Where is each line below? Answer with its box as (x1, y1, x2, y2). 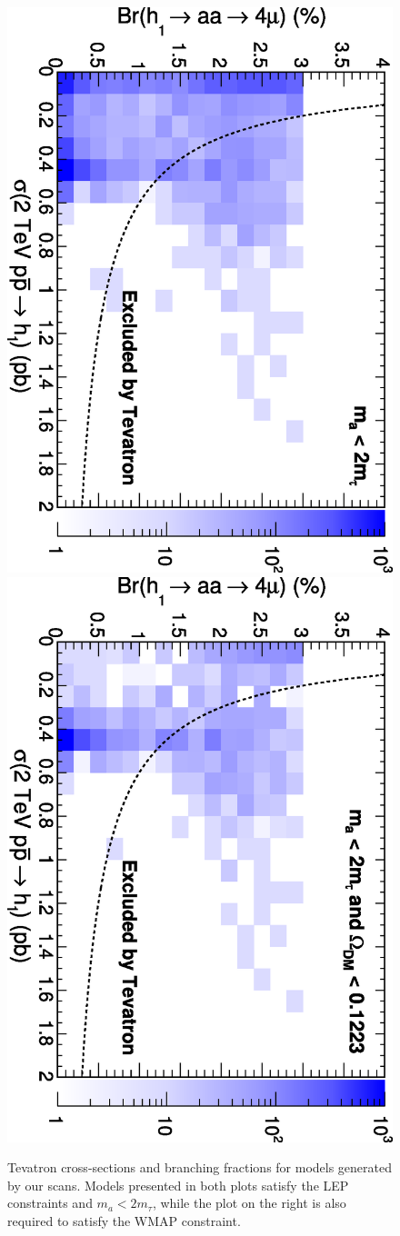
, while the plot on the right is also (152, 1193, 346, 1212)
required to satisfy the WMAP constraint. (7, 1211, 241, 1230)
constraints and (7, 1193, 93, 1212)
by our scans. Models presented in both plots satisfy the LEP (7, 1175, 349, 1194)
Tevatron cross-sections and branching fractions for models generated (7, 1158, 393, 1177)
